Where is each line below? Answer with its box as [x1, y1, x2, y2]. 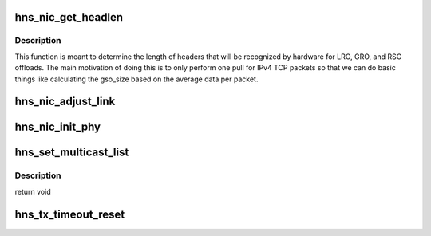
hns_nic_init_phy [14, 120, 101, 134]
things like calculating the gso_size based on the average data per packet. [14, 74, 259, 84]
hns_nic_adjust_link [14, 95, 116, 108]
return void [14, 187, 51, 196]
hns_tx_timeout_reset [14, 207, 125, 221]
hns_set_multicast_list [14, 146, 129, 159]
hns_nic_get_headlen [14, 10, 124, 24]
